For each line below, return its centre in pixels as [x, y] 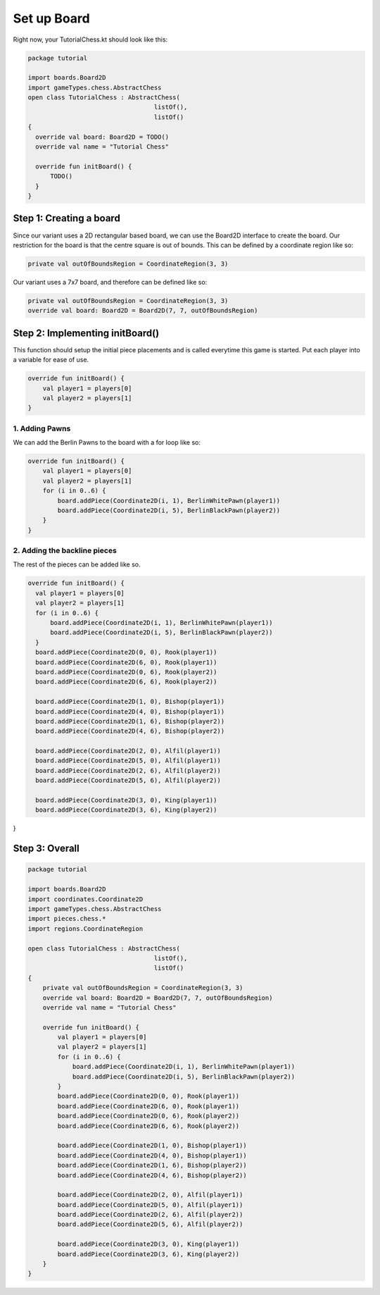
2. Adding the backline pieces [65, 551]
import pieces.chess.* [67, 919]
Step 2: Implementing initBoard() [86, 333]
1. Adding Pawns [42, 428]
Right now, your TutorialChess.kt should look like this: [90, 39]
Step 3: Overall [46, 849]
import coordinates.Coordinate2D [85, 899]
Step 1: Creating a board [67, 218]
